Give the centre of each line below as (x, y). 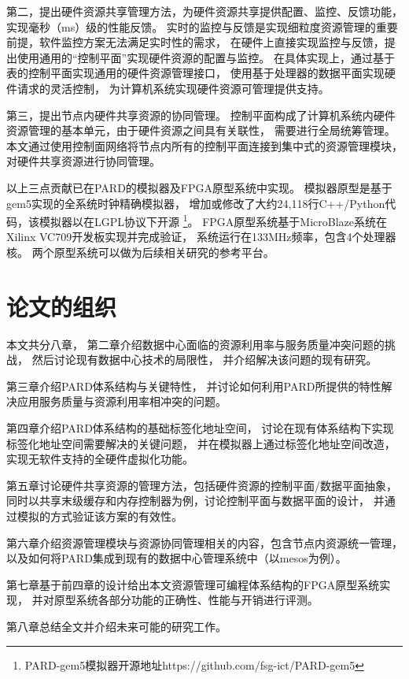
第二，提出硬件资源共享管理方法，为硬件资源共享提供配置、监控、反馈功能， (204, 11)
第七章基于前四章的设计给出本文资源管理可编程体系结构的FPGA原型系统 (193, 584)
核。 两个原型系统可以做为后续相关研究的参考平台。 (140, 252)
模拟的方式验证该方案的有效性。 (99, 516)
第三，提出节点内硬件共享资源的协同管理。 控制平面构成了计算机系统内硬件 (201, 115)
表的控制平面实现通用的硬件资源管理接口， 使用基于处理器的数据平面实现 (195, 73)
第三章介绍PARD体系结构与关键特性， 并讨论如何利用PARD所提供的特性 (194, 386)
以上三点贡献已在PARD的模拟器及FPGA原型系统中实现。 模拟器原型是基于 (199, 187)
